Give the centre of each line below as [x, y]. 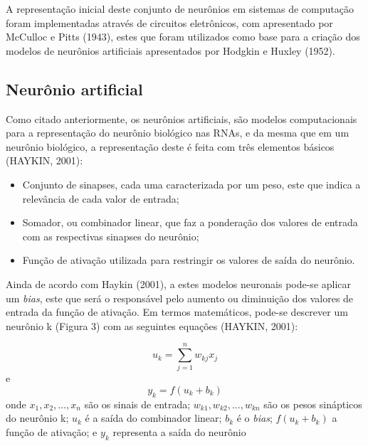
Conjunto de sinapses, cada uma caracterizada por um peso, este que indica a [191, 184]
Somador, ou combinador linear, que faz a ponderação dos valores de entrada [190, 222]
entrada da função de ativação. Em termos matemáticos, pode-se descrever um [177, 312]
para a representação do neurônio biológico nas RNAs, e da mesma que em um [178, 133]
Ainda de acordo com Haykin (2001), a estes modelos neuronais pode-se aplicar [179, 283]
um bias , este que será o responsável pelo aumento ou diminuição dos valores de [180, 298]
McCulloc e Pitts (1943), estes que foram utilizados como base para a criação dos [183, 37]
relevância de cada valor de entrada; [101, 198]
